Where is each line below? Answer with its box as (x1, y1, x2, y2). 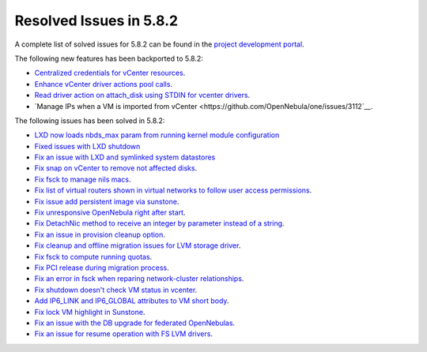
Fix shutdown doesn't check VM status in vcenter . (34, 285, 198, 294)
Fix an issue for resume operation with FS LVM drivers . (34, 329, 213, 339)
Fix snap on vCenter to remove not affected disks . (34, 163, 198, 173)
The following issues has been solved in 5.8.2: (14, 115, 165, 125)
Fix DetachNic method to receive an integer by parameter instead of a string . (34, 219, 285, 228)
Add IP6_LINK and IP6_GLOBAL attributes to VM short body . (34, 296, 229, 305)
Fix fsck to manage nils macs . (34, 174, 131, 184)
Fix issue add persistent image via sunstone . (34, 197, 179, 206)
